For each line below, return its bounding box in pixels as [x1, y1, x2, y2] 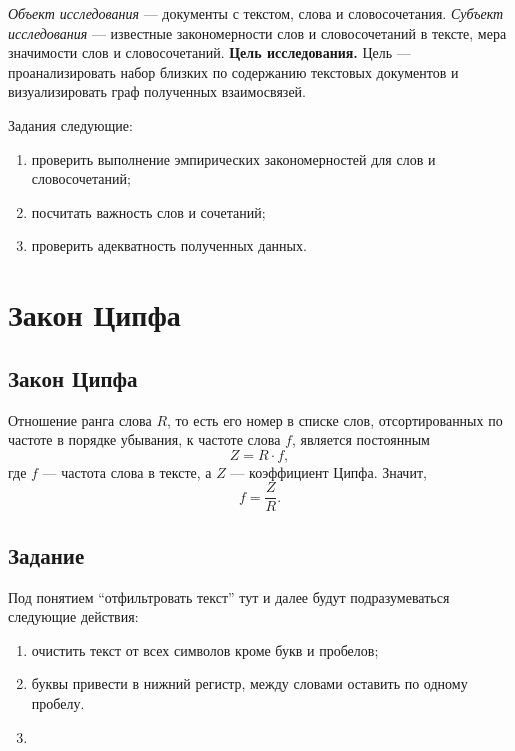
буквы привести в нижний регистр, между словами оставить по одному [31, 673, 468, 694]
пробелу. [31, 692, 85, 713]
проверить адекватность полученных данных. [31, 235, 307, 256]
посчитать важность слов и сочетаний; [31, 201, 266, 222]
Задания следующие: [8, 114, 133, 135]
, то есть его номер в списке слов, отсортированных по [167, 409, 503, 430]
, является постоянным [291, 429, 430, 450]
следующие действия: [8, 606, 139, 627]
